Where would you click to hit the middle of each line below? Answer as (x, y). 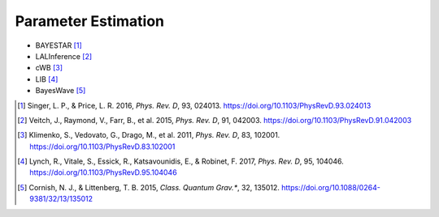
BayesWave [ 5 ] (61, 91)
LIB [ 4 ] (47, 79)
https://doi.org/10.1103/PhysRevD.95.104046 (104, 172)
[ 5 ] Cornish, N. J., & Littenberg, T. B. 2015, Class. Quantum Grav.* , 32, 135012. (149, 187)
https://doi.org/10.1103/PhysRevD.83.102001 (102, 147)
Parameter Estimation (90, 21)
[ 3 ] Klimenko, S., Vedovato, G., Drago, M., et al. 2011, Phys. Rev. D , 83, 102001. (149, 135)
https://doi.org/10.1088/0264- (331, 187)
